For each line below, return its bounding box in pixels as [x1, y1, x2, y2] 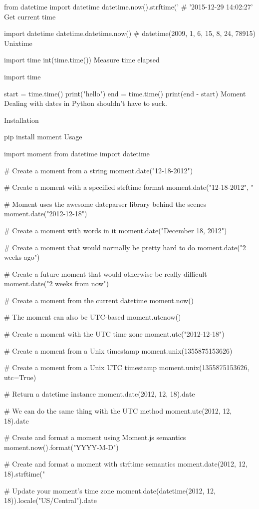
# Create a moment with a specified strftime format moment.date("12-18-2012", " [4, 182, 254, 192]
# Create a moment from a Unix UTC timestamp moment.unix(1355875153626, [4, 362, 250, 373]
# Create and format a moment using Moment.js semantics [4, 432, 186, 443]
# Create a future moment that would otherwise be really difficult [4, 268, 207, 279]
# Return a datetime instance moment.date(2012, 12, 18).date [4, 389, 195, 399]
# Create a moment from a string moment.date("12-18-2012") [4, 165, 193, 175]
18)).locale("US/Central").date [4, 495, 97, 506]
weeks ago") [4, 252, 40, 262]
